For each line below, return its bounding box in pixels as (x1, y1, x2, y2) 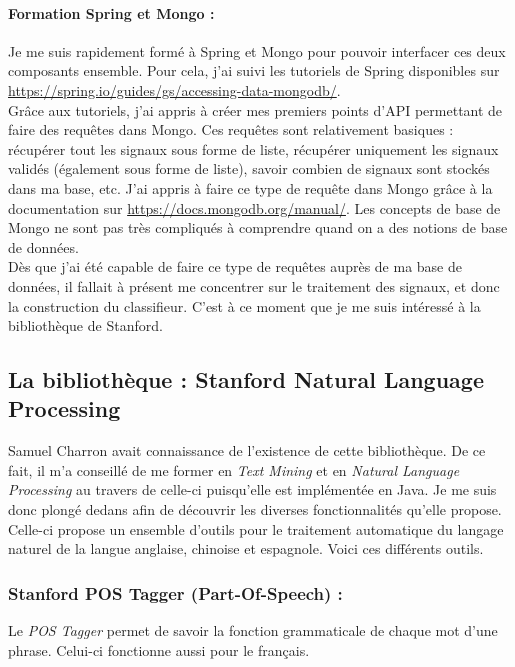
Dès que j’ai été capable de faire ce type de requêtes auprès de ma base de (8, 256, 462, 277)
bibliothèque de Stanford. (8, 315, 163, 336)
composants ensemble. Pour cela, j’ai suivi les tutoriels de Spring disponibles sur (8, 60, 500, 81)
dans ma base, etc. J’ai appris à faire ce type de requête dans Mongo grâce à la (8, 177, 493, 198)
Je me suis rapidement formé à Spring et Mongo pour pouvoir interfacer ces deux (8, 40, 506, 61)
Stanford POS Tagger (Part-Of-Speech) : (8, 580, 343, 605)
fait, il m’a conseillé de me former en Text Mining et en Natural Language (8, 459, 460, 480)
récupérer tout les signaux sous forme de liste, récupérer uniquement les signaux (8, 138, 499, 159)
